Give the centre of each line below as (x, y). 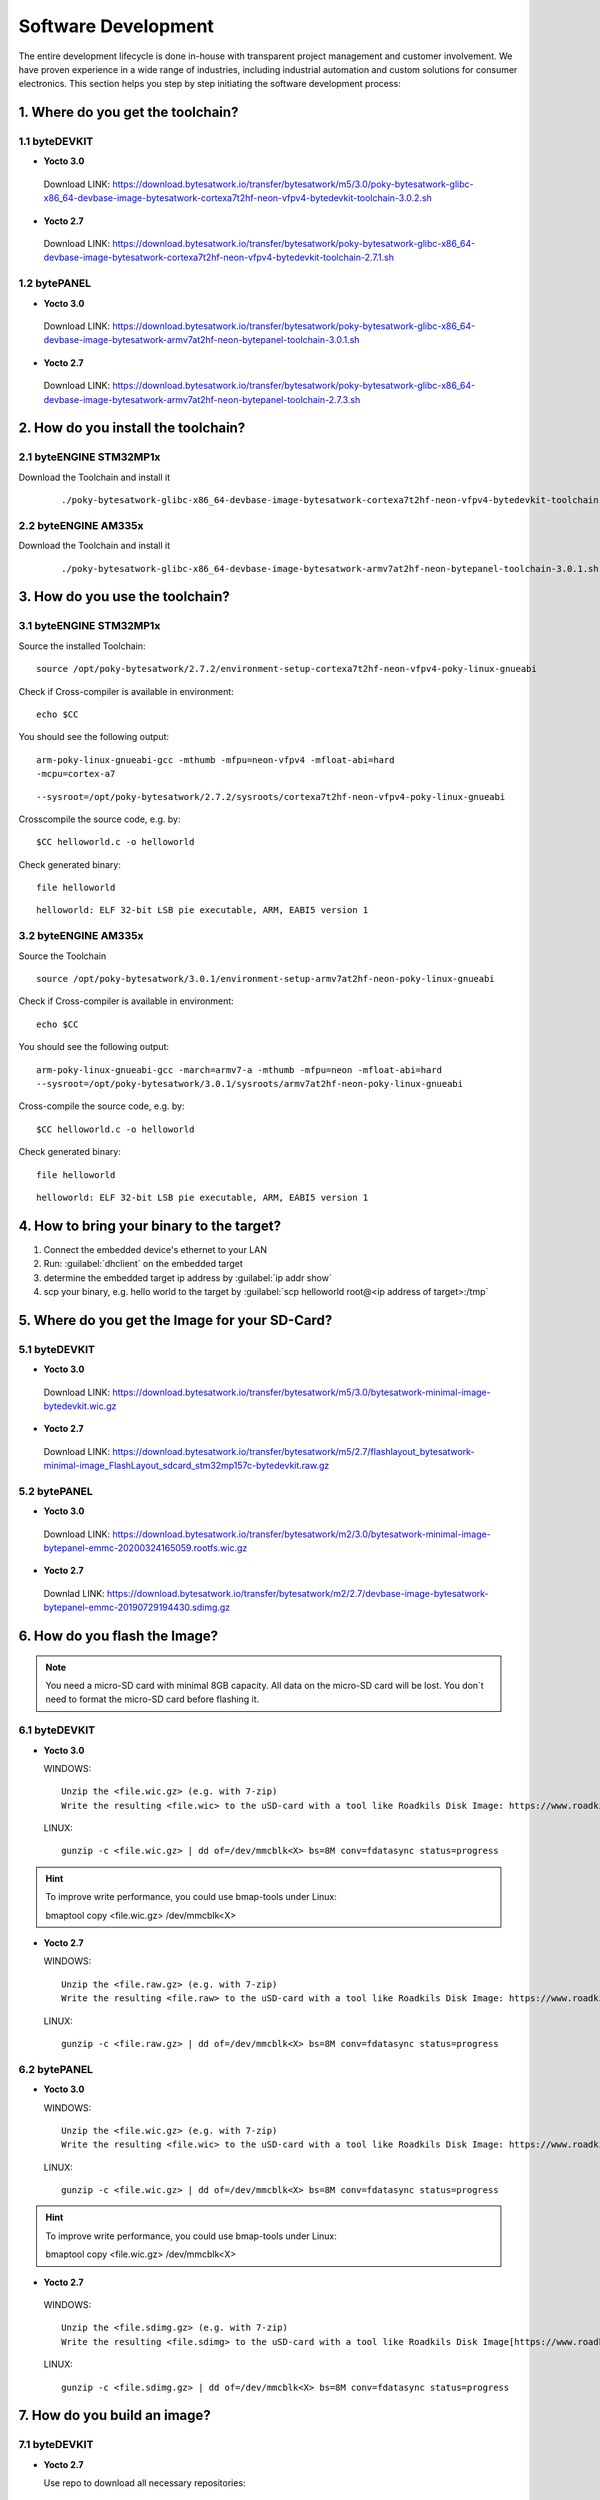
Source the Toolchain (62, 956)
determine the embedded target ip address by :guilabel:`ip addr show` (187, 1277)
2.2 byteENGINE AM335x (81, 525)
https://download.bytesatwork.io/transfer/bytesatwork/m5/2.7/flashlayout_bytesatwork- (293, 1451)
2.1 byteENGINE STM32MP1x (89, 457)
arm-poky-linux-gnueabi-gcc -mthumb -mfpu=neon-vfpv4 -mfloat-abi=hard (215, 759)
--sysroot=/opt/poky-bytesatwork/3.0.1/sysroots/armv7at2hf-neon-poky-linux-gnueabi (250, 1083)
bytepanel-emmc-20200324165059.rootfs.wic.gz (145, 1548)
